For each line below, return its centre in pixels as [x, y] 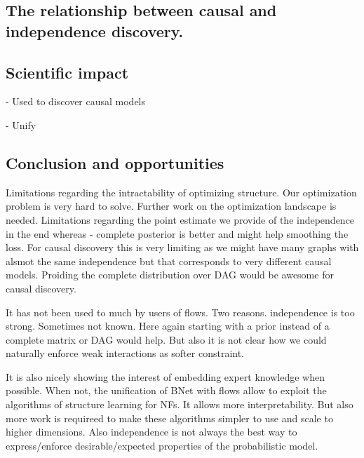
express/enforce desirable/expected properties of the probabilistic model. [162, 445]
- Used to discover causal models [76, 101]
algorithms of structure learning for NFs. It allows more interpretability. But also [180, 404]
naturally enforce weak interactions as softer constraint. [125, 353]
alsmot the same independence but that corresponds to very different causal [169, 261]
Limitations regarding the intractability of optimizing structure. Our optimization [181, 192]
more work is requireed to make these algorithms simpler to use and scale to [169, 418]
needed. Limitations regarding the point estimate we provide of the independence [180, 219]
